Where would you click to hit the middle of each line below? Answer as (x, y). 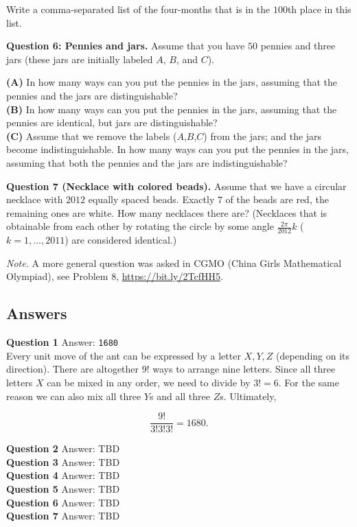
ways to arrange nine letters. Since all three (244, 369)
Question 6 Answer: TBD (63, 502)
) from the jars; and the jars (263, 136)
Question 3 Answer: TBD (63, 461)
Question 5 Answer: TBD (63, 489)
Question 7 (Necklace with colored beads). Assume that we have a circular (176, 186)
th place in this (319, 9)
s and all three (180, 396)
